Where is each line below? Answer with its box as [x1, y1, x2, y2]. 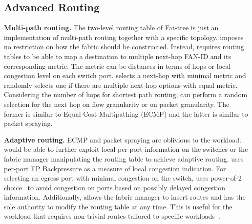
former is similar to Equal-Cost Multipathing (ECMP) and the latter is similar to [4, 108, 248, 119]
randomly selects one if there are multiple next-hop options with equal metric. [4, 80, 238, 90]
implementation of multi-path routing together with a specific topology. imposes [4, 32, 244, 42]
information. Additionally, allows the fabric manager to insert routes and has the [4, 192, 246, 202]
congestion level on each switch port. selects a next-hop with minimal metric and [4, 70, 246, 81]
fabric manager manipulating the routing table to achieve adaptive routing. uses [4, 153, 244, 163]
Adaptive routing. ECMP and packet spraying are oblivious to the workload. [4, 134, 241, 144]
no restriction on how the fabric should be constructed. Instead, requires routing [4, 41, 244, 52]
